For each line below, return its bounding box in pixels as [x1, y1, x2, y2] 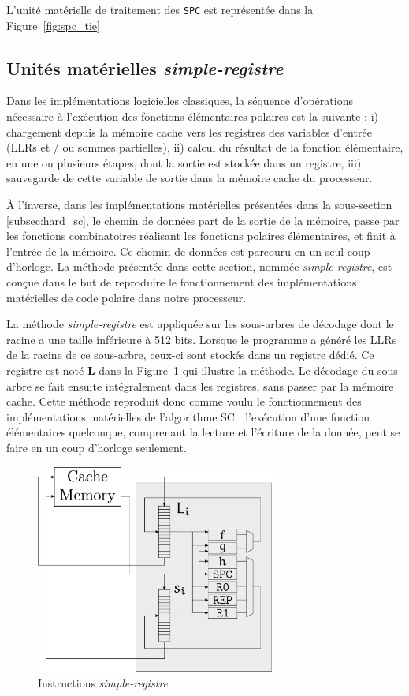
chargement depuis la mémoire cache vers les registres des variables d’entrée [6, 123, 372, 140]
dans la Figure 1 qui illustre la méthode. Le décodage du [99, 361, 374, 378]
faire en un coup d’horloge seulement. [6, 439, 187, 455]
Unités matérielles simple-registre [6, 55, 284, 80]
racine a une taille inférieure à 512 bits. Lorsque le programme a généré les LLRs [6, 331, 397, 347]
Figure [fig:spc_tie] [6, 17, 100, 33]
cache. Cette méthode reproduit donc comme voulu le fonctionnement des [6, 393, 362, 410]
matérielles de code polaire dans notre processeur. [6, 289, 247, 305]
